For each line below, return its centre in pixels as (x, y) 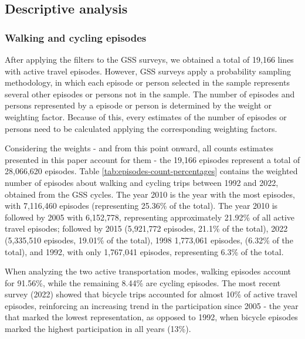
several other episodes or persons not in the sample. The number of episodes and (150, 94)
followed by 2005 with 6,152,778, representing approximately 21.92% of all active (150, 217)
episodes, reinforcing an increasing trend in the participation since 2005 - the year (152, 305)
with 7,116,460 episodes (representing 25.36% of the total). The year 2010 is (141, 206)
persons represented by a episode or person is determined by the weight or (138, 105)
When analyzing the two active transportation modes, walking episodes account (148, 271)
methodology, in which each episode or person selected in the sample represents (147, 82)
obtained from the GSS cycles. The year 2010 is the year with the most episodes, (150, 194)
